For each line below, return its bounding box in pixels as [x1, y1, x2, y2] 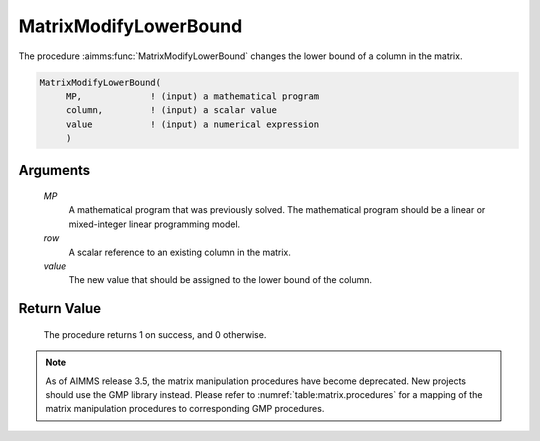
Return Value [18, 300, 102, 317]
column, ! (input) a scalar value [65, 105, 277, 116]
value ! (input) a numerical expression [65, 118, 320, 130]
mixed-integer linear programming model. [68, 218, 241, 230]
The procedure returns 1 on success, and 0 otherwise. [43, 328, 267, 340]
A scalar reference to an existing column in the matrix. [68, 246, 292, 258]
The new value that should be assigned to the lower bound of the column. [68, 274, 373, 286]
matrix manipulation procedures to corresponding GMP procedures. [45, 403, 325, 415]
